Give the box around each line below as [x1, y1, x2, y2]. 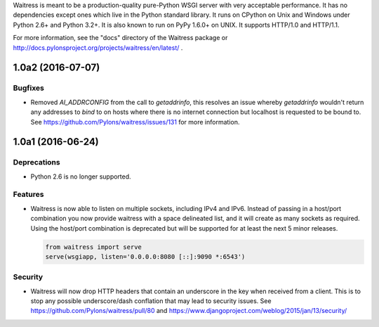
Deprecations [13, 158, 60, 167]
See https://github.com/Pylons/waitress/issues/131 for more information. [30, 117, 240, 126]
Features [13, 190, 44, 200]
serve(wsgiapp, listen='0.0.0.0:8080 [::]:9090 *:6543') [45, 252, 246, 260]
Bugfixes [13, 83, 45, 93]
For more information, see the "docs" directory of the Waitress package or [13, 34, 228, 42]
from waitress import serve [45, 243, 142, 251]
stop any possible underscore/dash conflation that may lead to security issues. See [30, 297, 272, 305]
